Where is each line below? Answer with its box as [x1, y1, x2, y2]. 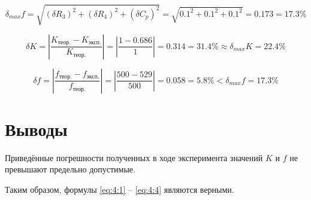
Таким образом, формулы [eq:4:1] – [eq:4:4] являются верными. [5, 183, 234, 195]
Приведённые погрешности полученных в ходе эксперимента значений [5, 151, 263, 163]
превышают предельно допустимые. [5, 163, 135, 175]
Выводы [5, 116, 68, 141]
